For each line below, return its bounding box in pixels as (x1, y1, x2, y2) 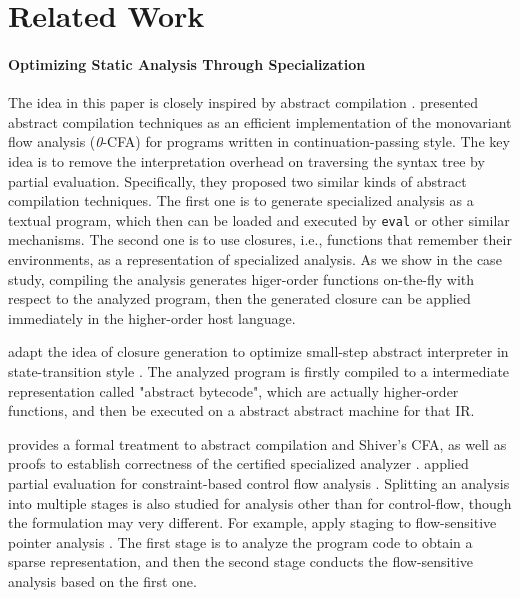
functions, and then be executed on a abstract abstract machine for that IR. (8, 400, 475, 421)
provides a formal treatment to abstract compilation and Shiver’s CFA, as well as (8, 433, 507, 454)
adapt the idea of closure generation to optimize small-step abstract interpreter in (8, 341, 509, 362)
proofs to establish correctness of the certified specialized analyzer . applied (8, 453, 469, 474)
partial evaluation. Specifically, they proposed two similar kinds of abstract (8, 170, 467, 191)
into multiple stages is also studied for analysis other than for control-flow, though (8, 492, 512, 513)
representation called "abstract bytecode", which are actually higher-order (8, 380, 459, 401)
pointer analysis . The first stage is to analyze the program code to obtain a (8, 531, 473, 552)
